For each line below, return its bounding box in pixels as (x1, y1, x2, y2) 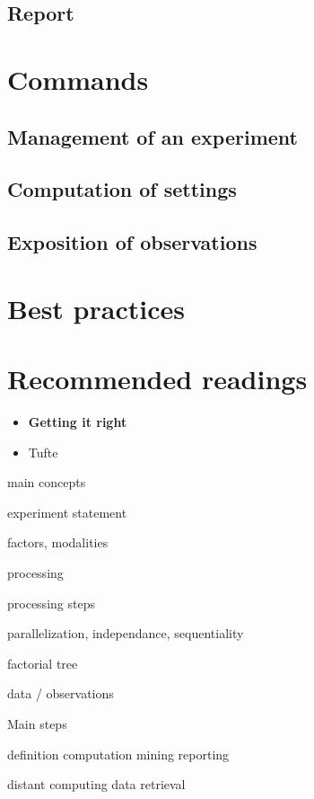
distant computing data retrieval (7, 775, 186, 794)
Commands (7, 60, 149, 97)
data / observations (7, 684, 114, 703)
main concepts (7, 473, 86, 492)
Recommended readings (7, 360, 308, 397)
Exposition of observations (7, 228, 257, 256)
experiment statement (7, 502, 127, 521)
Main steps (7, 714, 67, 732)
